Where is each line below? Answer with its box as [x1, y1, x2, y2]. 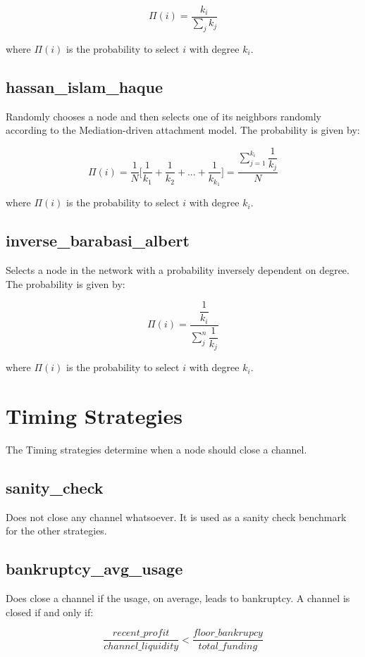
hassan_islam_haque [6, 75, 163, 97]
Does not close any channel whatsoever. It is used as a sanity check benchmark [6, 509, 347, 524]
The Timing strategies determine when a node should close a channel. [6, 442, 307, 456]
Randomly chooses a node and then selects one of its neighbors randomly [6, 108, 321, 123]
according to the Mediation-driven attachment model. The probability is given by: [6, 123, 360, 137]
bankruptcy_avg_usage [6, 558, 183, 580]
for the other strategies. [6, 523, 107, 538]
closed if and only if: [6, 604, 94, 619]
